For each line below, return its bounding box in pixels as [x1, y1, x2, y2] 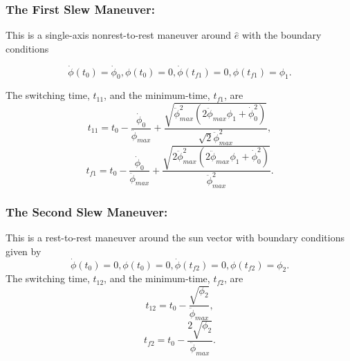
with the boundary [241, 28, 322, 42]
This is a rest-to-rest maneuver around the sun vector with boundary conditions [6, 230, 344, 245]
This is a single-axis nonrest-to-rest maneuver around [6, 28, 232, 42]
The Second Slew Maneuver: [6, 203, 168, 220]
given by [6, 243, 42, 258]
